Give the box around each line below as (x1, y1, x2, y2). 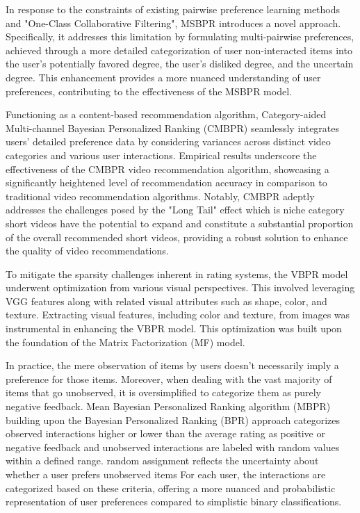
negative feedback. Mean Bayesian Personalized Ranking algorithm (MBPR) (6, 399, 331, 414)
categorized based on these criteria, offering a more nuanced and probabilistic (6, 480, 336, 495)
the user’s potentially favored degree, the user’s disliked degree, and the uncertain (6, 56, 354, 71)
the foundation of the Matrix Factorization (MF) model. (6, 334, 245, 349)
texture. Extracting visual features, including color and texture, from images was (6, 307, 350, 322)
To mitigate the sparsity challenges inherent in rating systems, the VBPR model (6, 266, 348, 281)
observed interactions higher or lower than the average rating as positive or (6, 426, 325, 441)
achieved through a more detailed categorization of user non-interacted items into (6, 42, 352, 57)
